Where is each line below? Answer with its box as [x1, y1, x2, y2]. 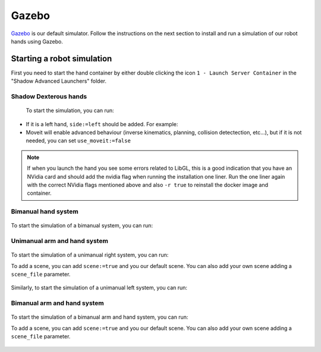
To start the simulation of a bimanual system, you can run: [11, 222, 153, 229]
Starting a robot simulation [11, 54, 112, 64]
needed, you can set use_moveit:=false [26, 137, 131, 144]
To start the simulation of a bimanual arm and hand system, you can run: [11, 313, 188, 321]
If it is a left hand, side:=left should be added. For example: [26, 120, 178, 127]
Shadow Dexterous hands [11, 92, 87, 101]
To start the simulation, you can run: [26, 107, 114, 114]
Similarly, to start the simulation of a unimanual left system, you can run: [11, 284, 187, 291]
